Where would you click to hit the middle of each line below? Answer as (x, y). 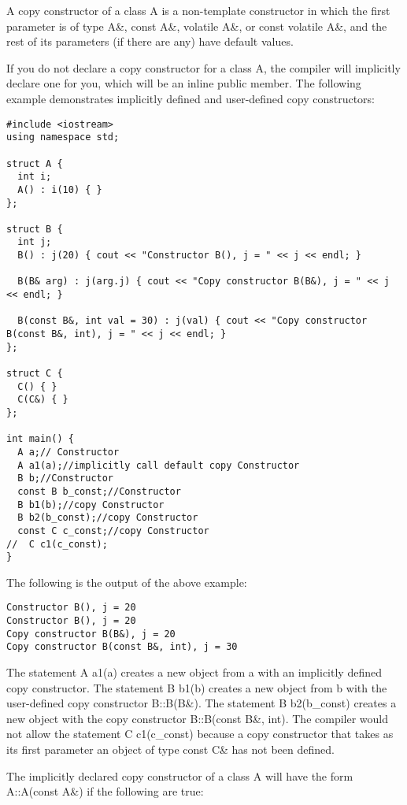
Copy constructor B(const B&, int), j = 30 (122, 647)
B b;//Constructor (66, 479)
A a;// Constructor (68, 452)
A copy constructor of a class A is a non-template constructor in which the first (198, 10)
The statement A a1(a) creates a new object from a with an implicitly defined (194, 672)
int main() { (40, 439)
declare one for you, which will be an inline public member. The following (184, 83)
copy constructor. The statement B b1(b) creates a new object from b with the (197, 687)
